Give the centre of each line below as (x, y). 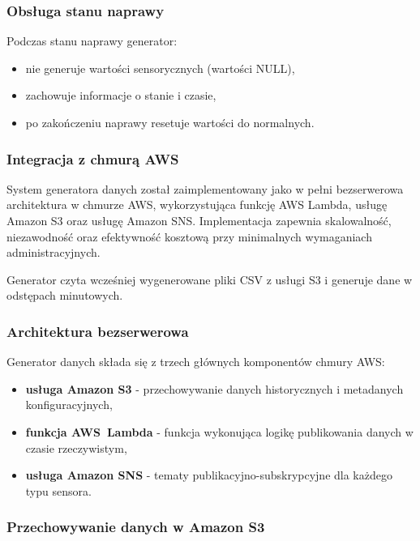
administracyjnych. (54, 252)
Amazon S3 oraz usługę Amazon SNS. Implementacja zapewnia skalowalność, (199, 220)
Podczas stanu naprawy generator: (92, 41)
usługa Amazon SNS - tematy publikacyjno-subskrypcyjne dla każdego (209, 475)
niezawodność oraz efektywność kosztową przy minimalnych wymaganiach (189, 236)
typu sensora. (58, 490)
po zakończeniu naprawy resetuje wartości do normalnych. (170, 122)
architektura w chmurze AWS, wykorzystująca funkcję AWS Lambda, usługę (197, 204)
